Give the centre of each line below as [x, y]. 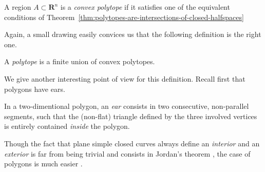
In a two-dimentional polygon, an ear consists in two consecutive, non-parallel [127, 106]
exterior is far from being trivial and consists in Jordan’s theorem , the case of [127, 153]
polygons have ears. [35, 89]
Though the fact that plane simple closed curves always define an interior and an [132, 143]
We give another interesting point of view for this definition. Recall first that [125, 78]
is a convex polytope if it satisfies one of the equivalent [145, 7]
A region [18, 7]
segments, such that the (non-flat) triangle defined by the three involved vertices [131, 116]
